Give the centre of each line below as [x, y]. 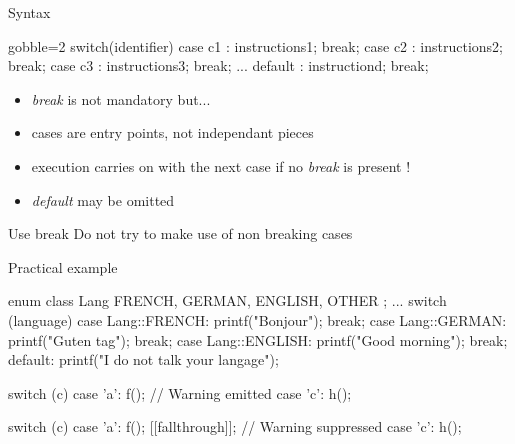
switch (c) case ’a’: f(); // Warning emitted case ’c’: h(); [180, 392]
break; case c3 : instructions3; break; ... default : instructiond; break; [218, 65]
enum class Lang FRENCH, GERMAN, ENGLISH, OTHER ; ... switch [227, 300]
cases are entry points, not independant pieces [172, 132]
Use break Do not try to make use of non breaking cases [180, 233]
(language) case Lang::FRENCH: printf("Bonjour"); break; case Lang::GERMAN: [257, 319]
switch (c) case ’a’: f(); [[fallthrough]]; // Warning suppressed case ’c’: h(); [235, 426]
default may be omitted [103, 199]
